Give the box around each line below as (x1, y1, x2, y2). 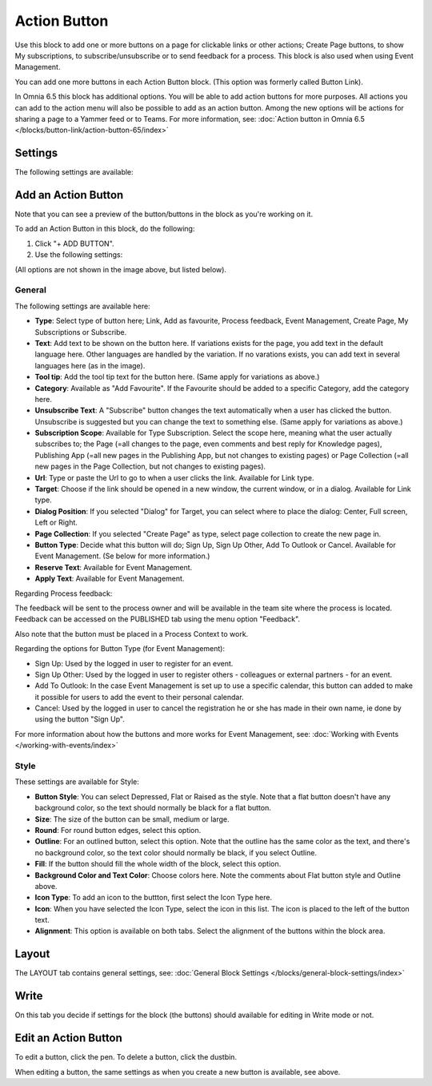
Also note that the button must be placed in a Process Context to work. (14, 629, 249, 638)
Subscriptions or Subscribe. (34, 327, 127, 336)
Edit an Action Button (14, 1032, 123, 1045)
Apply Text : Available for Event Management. (34, 573, 185, 584)
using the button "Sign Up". (34, 714, 126, 724)
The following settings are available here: (14, 301, 151, 311)
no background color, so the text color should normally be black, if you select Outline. (34, 847, 318, 857)
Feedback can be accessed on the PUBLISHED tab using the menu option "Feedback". (14, 614, 300, 624)
